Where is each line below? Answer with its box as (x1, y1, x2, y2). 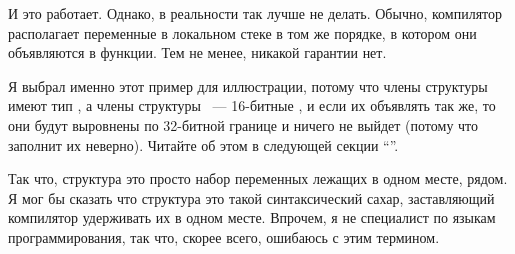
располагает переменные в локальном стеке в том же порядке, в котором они (8, 22, 477, 43)
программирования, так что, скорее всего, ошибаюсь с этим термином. (8, 226, 440, 247)
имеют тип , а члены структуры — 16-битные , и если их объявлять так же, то (8, 95, 496, 116)
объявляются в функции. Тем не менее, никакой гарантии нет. (8, 42, 387, 63)
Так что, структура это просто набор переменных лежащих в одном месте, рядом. (8, 168, 508, 189)
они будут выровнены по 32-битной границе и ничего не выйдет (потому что (8, 114, 479, 135)
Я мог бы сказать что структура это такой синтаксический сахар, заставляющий (8, 187, 495, 208)
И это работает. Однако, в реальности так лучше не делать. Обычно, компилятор (8, 3, 503, 23)
